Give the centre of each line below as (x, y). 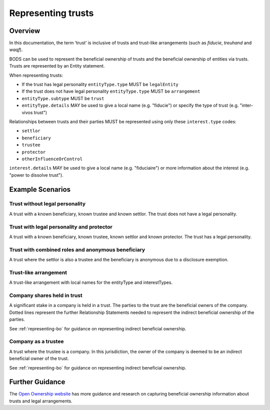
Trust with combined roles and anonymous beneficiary (77, 249)
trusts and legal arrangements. (41, 401)
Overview (25, 31)
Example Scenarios (40, 189)
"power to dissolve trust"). (36, 175)
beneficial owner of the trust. (39, 358)
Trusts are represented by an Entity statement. (57, 66)
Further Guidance (37, 382)
